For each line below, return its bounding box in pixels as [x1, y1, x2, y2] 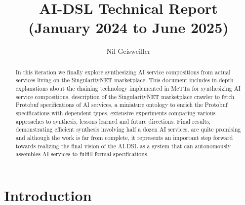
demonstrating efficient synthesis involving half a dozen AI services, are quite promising [15, 125, 241, 134]
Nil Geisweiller [106, 46, 151, 56]
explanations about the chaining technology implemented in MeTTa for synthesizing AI [15, 84, 241, 93]
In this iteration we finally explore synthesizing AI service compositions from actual [15, 68, 231, 76]
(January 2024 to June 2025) [28, 17, 229, 37]
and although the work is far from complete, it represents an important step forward [15, 133, 233, 141]
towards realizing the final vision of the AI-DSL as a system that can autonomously [15, 141, 231, 150]
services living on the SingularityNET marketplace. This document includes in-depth [15, 76, 234, 84]
